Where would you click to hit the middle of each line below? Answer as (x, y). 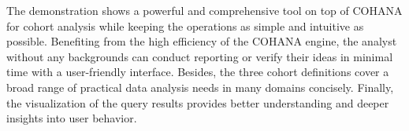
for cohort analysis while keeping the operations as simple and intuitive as (185, 25)
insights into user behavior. (72, 118)
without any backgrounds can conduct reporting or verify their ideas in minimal (200, 56)
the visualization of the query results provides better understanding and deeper (198, 102)
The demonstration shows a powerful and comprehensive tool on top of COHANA (204, 10)
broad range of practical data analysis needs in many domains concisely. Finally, (200, 87)
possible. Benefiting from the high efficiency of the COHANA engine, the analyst (202, 41)
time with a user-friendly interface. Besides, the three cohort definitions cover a (198, 72)
